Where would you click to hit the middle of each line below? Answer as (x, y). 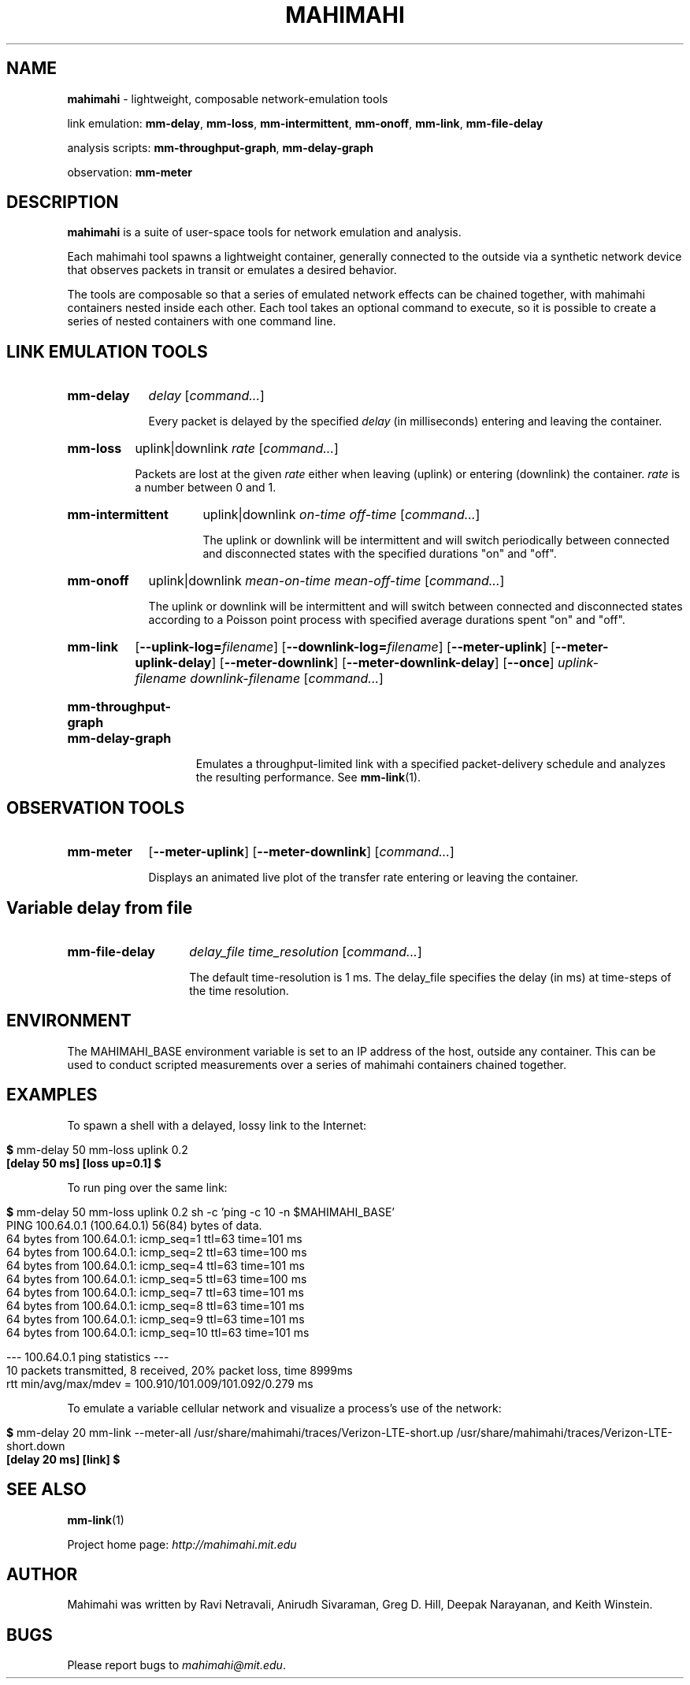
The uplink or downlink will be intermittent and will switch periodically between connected (436, 540)
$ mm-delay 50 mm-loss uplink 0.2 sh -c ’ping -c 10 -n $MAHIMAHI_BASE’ (200, 1212)
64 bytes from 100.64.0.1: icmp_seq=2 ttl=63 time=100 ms (157, 1252)
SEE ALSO (46, 1490)
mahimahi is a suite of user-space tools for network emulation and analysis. (264, 232)
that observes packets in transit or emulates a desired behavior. (232, 270)
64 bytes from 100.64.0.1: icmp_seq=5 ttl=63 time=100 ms (157, 1279)
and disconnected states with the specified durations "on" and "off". (380, 554)
